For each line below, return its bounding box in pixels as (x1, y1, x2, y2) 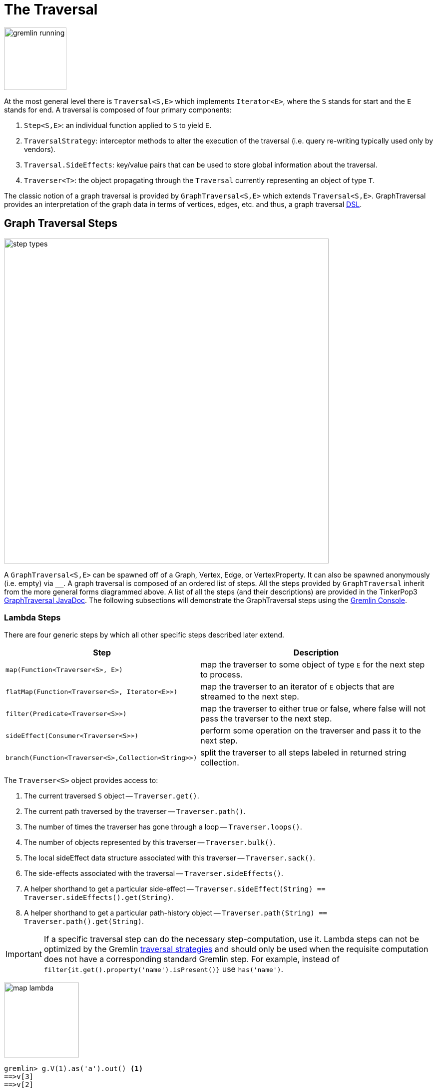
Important (5, 949, 42, 959)
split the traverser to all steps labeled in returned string (200, 747, 407, 758)
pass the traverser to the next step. (200, 713, 332, 724)
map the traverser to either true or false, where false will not (200, 703, 426, 714)
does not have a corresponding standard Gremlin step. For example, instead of (43, 954, 340, 964)
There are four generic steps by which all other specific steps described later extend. (4, 630, 285, 639)
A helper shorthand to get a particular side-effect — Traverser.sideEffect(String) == (24, 884, 326, 893)
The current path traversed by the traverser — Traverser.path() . (24, 807, 246, 816)
